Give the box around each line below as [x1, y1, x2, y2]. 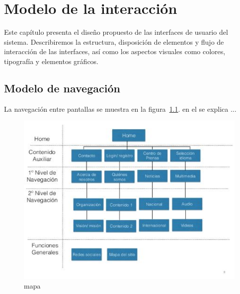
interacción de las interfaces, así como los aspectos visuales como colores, [4, 46, 226, 57]
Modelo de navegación [4, 80, 120, 95]
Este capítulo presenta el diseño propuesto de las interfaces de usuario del [4, 27, 228, 37]
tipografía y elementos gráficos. [4, 56, 99, 66]
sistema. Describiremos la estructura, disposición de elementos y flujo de [4, 36, 224, 47]
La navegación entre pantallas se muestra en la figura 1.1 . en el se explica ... [4, 103, 237, 114]
